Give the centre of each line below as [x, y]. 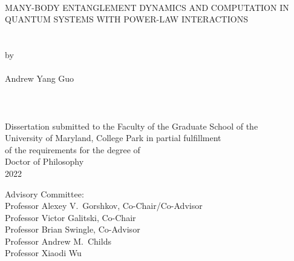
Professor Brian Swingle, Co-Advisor [73, 229]
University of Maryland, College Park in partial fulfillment [113, 138]
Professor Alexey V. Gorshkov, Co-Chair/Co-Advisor [104, 206]
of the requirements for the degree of [73, 149]
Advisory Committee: [44, 193]
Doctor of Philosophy [44, 161]
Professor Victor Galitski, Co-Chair [70, 217]
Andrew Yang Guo [40, 78]
